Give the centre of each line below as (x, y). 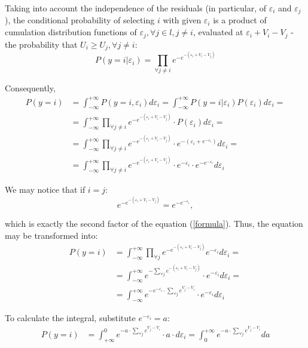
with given (182, 20)
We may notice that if (45, 190)
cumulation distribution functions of (71, 32)
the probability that (41, 44)
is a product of (240, 20)
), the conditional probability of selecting (80, 20)
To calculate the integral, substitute (70, 318)
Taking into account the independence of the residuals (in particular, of (136, 8)
